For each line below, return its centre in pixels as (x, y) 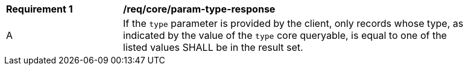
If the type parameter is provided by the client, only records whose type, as (293, 23)
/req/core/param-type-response (199, 9)
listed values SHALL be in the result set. (213, 47)
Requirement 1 (40, 9)
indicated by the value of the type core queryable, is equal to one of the (285, 35)
